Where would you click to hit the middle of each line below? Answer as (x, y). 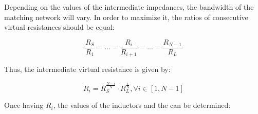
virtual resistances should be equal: (59, 27)
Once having (24, 105)
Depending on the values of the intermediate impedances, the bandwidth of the (129, 7)
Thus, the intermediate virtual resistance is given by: (87, 69)
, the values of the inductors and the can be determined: (142, 105)
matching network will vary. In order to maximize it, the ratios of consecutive (126, 17)
